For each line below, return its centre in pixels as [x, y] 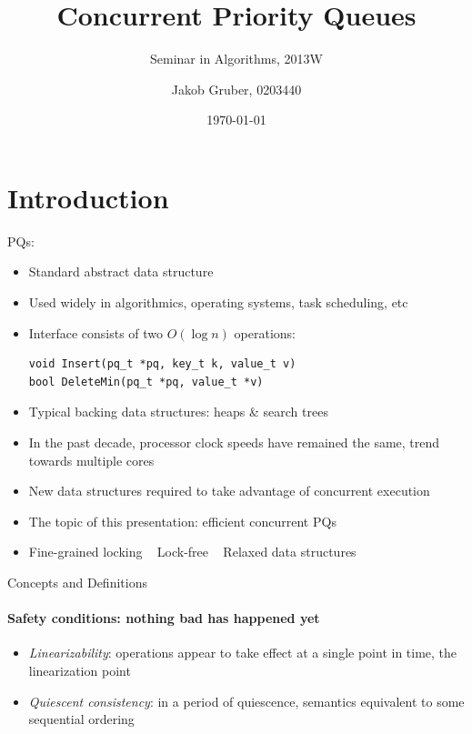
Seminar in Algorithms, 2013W [236, 59]
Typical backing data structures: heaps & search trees [178, 412]
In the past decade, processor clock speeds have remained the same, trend [234, 442]
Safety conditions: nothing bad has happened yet [164, 618]
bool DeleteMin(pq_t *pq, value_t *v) [146, 382]
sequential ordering [81, 719]
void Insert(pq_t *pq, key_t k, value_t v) [162, 364]
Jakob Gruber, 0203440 [236, 89]
